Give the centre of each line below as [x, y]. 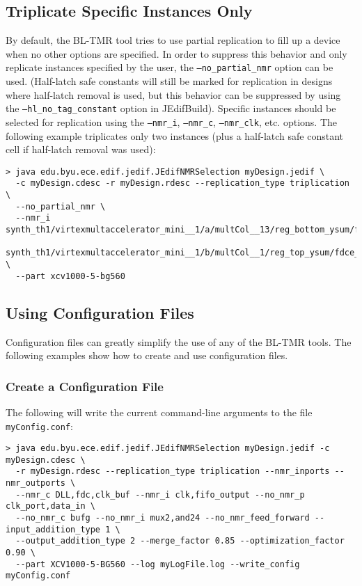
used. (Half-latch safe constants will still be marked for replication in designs [169, 81]
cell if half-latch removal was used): [81, 149]
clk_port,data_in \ [50, 506]
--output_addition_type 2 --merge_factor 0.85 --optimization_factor [180, 541]
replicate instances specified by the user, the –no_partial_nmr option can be [170, 67]
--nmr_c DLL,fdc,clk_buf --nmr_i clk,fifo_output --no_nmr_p [160, 494]
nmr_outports [36, 483]
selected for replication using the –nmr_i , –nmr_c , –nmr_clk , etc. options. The [172, 121]
